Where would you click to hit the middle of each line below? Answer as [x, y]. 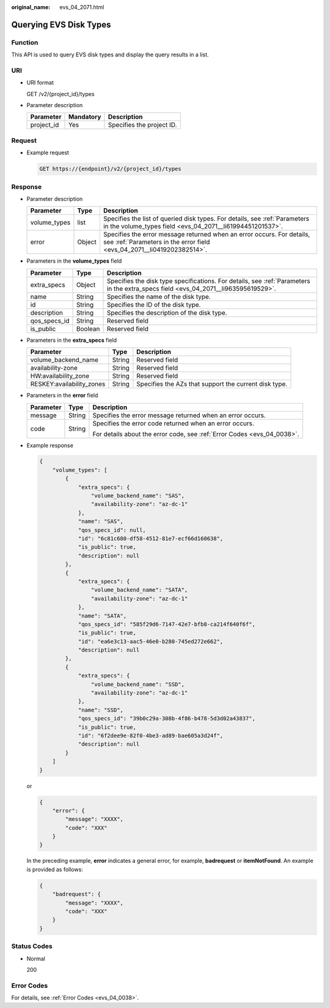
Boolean [88, 329]
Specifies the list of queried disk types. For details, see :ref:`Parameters [206, 219]
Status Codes [32, 946]
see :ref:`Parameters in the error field [156, 242]
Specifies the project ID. [142, 125]
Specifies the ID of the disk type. [154, 304]
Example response [50, 445]
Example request [48, 152]
